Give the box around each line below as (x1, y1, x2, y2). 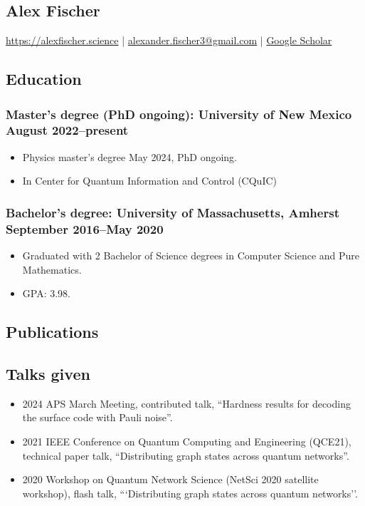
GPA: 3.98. (22, 286, 70, 301)
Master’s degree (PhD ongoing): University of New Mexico (6, 105, 352, 123)
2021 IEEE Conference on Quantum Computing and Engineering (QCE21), (22, 434, 351, 448)
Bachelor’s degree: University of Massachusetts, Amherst (6, 203, 339, 221)
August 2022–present (6, 121, 129, 139)
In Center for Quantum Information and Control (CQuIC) (22, 173, 277, 188)
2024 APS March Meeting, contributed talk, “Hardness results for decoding (22, 396, 351, 411)
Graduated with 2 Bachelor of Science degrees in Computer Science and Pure (22, 248, 360, 263)
